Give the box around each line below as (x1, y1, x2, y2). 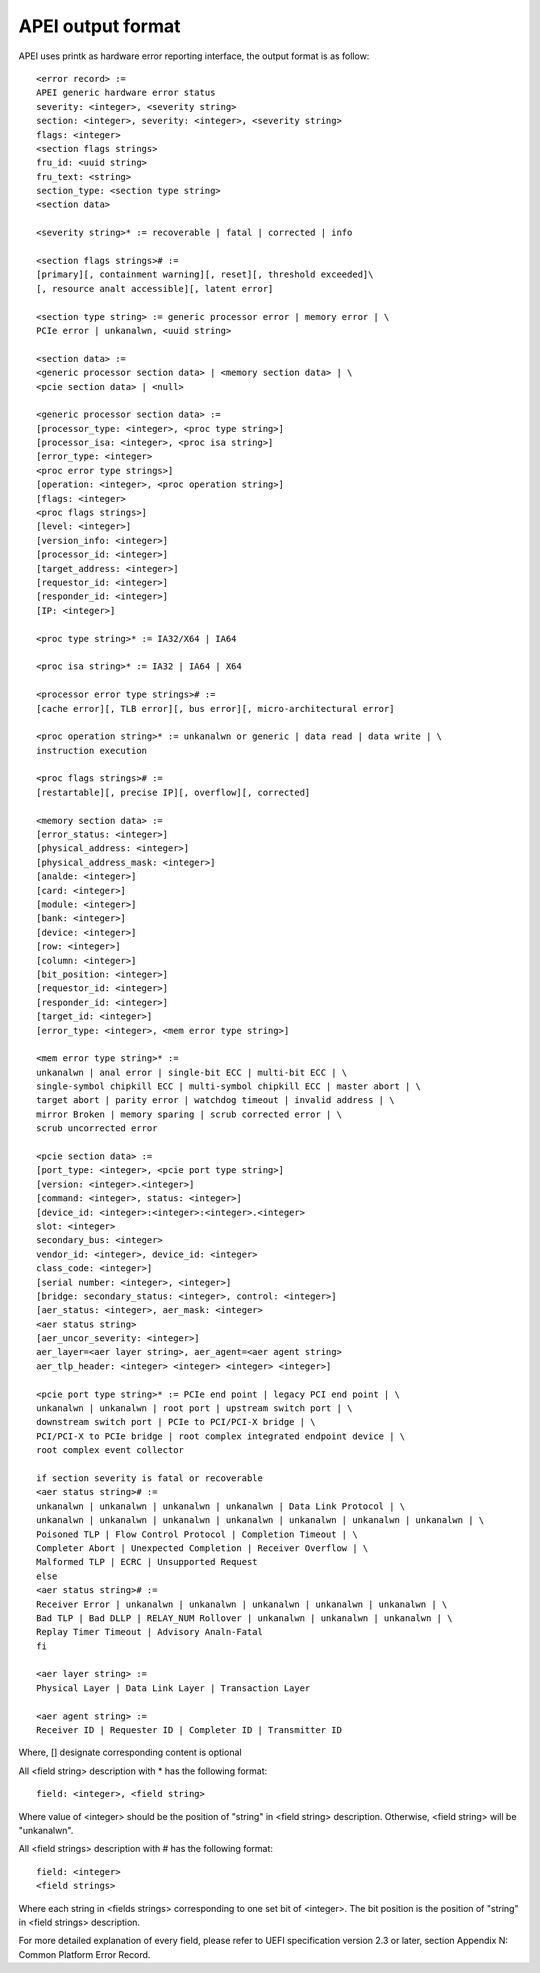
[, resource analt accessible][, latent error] (36, 283, 274, 294)
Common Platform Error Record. (18, 1948, 151, 1960)
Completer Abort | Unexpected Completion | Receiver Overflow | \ (36, 1542, 369, 1554)
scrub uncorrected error (36, 1123, 158, 1134)
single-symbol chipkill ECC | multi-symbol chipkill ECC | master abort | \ (36, 1081, 422, 1092)
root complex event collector (36, 1445, 185, 1456)
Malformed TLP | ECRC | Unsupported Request (36, 1556, 259, 1568)
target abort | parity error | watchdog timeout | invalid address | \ (36, 1095, 395, 1106)
